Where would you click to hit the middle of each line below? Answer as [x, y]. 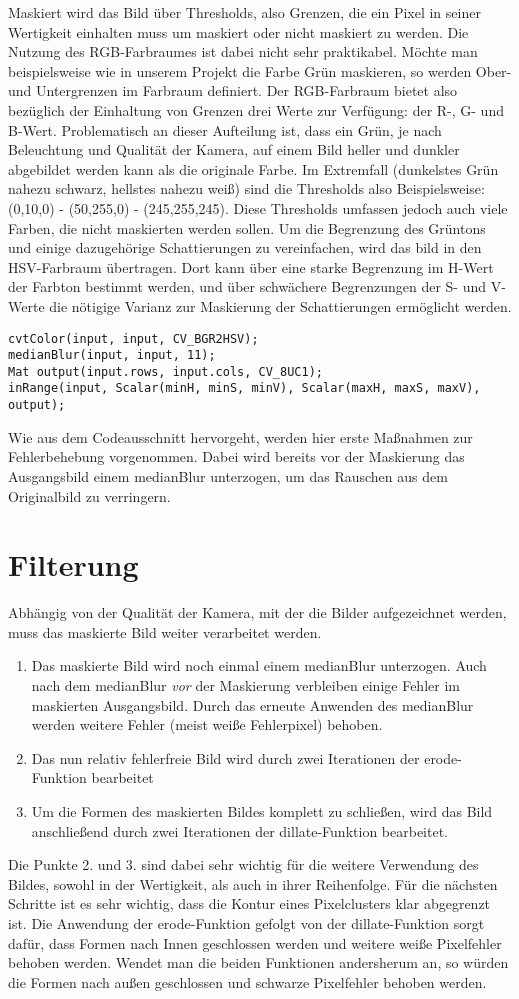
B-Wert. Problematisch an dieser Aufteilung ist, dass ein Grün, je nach [225, 129]
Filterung [73, 564]
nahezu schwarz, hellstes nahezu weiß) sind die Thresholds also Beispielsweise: [246, 188]
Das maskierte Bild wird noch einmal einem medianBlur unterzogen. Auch [259, 665]
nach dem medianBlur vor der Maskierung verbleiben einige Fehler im [245, 685]
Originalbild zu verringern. [89, 495]
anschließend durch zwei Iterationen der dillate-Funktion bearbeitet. [239, 830]
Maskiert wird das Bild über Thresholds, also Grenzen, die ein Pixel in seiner [244, 12]
